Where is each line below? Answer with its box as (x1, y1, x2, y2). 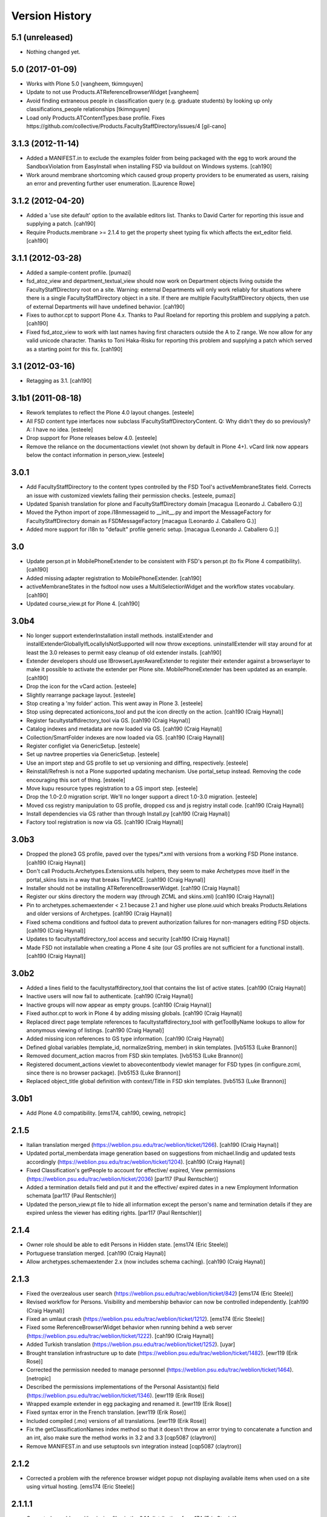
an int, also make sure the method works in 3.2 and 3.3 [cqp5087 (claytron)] (26, 1434, 216, 1441)
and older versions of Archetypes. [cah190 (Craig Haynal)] (26, 910, 172, 917)
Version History (11, 9, 92, 22)
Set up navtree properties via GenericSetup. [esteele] (26, 751, 160, 758)
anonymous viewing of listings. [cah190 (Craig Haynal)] (26, 1026, 165, 1034)
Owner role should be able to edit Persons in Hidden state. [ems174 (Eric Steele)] (26, 1241, 228, 1248)
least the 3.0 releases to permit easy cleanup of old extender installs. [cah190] (26, 649, 222, 656)
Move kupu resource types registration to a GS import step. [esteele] (26, 785, 198, 792)
